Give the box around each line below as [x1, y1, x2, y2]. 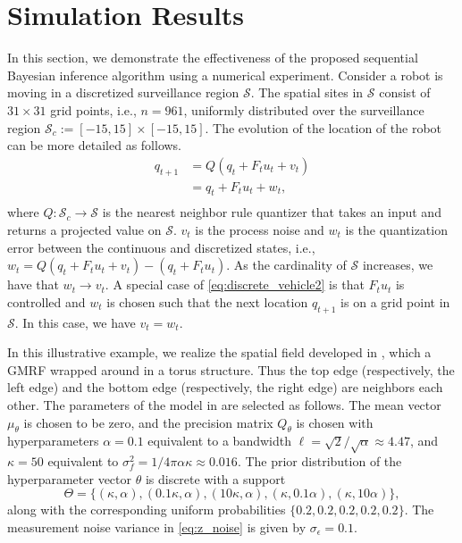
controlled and [7, 292, 86, 311]
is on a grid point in [340, 292, 450, 311]
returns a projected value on [7, 220, 162, 238]
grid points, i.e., [50, 100, 137, 119]
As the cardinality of [233, 255, 347, 274]
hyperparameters [7, 431, 99, 450]
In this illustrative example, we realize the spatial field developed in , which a [7, 343, 432, 362]
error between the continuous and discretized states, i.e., [7, 238, 315, 256]
